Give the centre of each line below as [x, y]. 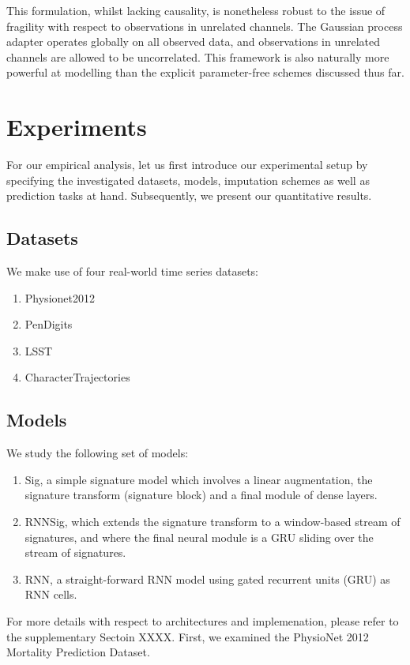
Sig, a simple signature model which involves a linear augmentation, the [199, 479]
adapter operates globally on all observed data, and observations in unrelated [194, 41]
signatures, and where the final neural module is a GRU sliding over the [199, 537]
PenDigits [49, 324]
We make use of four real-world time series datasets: [132, 271]
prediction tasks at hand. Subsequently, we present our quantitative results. [189, 195]
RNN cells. [51, 594]
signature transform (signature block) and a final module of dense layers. [201, 495]
